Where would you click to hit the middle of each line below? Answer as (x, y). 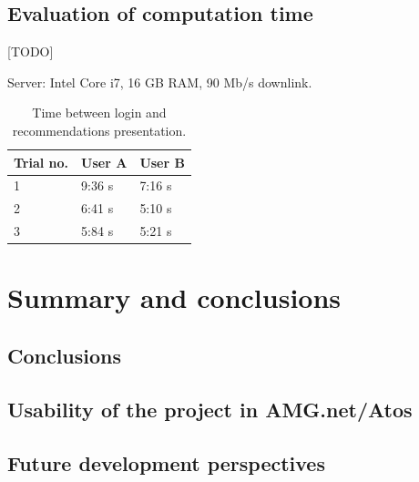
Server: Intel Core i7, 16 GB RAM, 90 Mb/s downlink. (160, 82)
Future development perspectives (166, 462)
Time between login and (99, 113)
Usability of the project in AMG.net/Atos (210, 409)
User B (162, 162)
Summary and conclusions (174, 297)
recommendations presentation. (99, 130)
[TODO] (31, 51)
